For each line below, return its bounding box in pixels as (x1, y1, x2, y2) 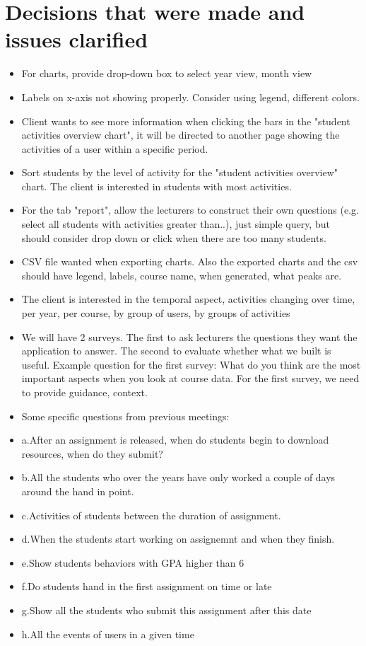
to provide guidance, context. (21, 385, 148, 399)
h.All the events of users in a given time (21, 626, 194, 641)
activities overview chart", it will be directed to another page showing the (21, 127, 340, 142)
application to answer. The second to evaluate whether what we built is (21, 343, 331, 358)
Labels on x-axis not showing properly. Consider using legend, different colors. (21, 89, 360, 104)
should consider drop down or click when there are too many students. (21, 230, 326, 245)
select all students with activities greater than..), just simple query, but (21, 217, 330, 231)
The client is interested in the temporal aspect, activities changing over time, (21, 292, 355, 306)
